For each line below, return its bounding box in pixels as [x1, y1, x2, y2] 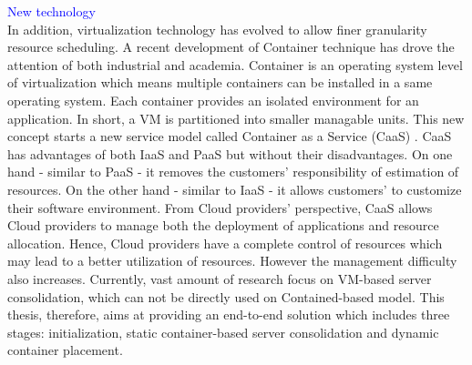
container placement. [7, 340, 123, 360]
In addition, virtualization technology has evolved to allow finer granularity [7, 19, 427, 38]
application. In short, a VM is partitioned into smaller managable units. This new [7, 108, 465, 127]
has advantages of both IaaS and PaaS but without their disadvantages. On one [7, 144, 453, 163]
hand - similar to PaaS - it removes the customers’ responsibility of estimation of [7, 162, 459, 181]
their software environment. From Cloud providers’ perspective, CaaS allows [7, 198, 433, 217]
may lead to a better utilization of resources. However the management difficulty [7, 251, 457, 270]
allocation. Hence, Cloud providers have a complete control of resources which [7, 233, 443, 252]
